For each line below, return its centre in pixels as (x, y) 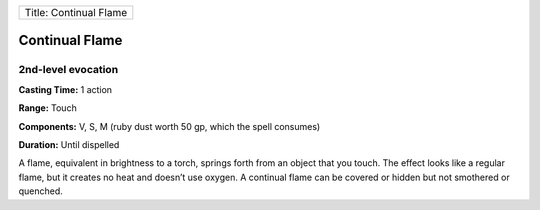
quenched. (41, 191)
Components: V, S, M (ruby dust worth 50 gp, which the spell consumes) (169, 126)
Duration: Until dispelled (69, 144)
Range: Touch (47, 108)
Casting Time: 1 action (65, 89)
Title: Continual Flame (76, 12)
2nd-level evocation (68, 70)
